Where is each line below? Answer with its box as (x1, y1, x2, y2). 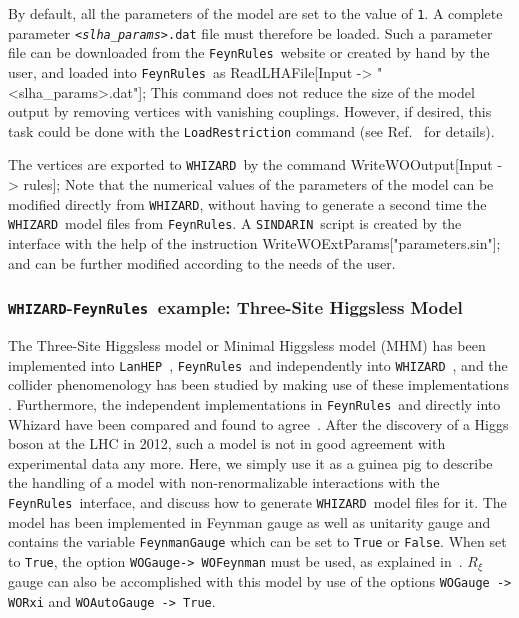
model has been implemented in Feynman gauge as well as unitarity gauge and (8, 511, 491, 532)
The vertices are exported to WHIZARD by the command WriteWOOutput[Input (8, 154, 493, 175)
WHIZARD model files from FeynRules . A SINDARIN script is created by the (8, 213, 462, 234)
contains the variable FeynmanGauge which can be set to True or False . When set (8, 531, 507, 552)
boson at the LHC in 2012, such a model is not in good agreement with (8, 433, 446, 454)
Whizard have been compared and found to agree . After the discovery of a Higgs (8, 413, 509, 434)
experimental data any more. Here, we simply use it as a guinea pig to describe (8, 452, 493, 473)
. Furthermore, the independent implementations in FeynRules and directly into (8, 393, 501, 414)
